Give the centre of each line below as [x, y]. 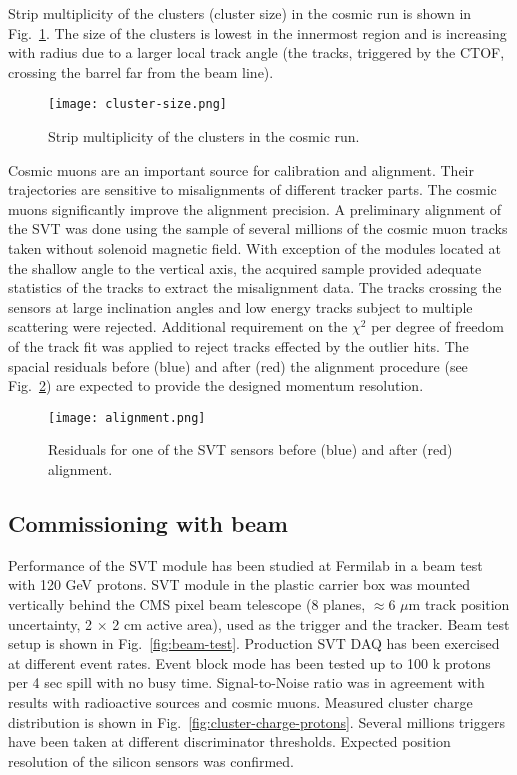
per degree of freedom [437, 326]
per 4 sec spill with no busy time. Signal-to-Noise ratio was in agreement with [246, 682]
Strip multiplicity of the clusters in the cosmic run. [204, 136]
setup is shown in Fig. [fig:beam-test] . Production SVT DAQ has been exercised [254, 643]
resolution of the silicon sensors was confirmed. [151, 760]
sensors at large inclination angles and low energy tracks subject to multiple [240, 306]
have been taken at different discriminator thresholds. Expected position [229, 741]
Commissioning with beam [148, 522]
